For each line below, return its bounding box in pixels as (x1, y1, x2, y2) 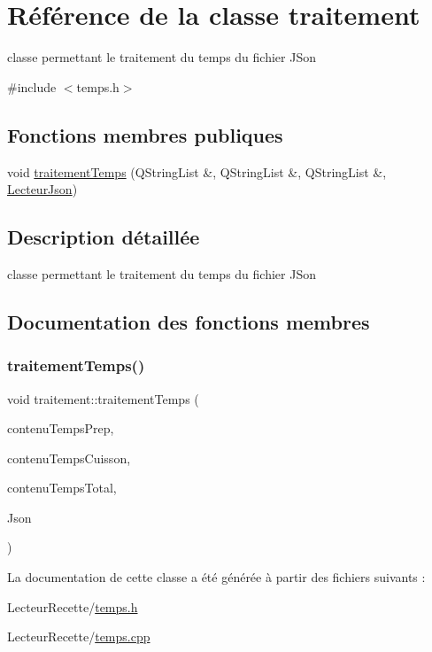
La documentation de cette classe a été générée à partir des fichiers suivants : (7, 568, 426, 586)
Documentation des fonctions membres (7, 307, 370, 335)
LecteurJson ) (7, 180, 78, 198)
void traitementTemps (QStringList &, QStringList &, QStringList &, (7, 162, 387, 181)
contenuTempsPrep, (7, 419, 114, 438)
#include (7, 77, 57, 96)
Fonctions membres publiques (7, 120, 283, 148)
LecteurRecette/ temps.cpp (7, 627, 150, 646)
